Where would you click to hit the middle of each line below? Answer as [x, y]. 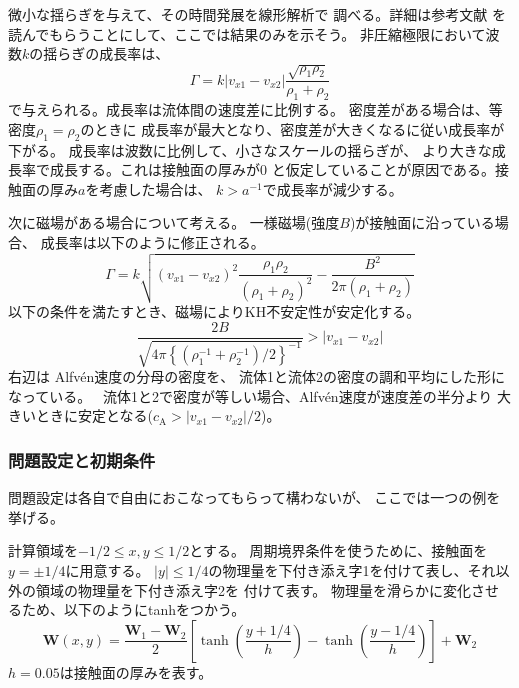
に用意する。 [107, 569]
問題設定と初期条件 [82, 459]
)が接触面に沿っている [422, 222]
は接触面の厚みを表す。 [136, 671]
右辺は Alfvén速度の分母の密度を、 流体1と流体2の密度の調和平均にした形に [256, 376]
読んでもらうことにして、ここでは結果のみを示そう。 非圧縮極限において [247, 33]
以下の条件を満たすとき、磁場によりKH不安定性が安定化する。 [214, 311]
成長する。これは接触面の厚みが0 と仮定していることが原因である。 [272, 169]
